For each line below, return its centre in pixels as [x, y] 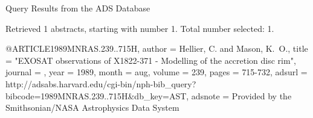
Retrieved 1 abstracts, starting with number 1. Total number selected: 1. [140, 28]
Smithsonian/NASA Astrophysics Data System [92, 107]
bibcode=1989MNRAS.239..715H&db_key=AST [96, 95]
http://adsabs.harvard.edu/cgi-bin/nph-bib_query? [101, 83]
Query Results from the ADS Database [78, 8]
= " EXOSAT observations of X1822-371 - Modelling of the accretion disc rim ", [151, 60]
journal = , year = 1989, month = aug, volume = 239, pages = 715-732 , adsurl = [156, 72]
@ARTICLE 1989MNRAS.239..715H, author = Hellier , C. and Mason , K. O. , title [157, 48]
